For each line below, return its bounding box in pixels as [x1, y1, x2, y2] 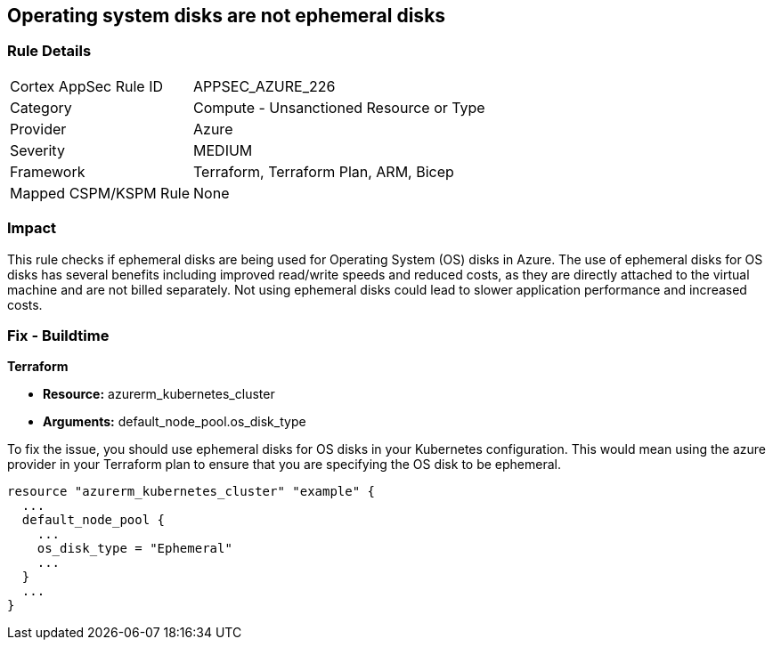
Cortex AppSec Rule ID [10, 77, 164, 95]
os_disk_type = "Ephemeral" [37, 541, 232, 556]
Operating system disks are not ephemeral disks [7, 4, 446, 27]
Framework [10, 162, 85, 181]
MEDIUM [193, 141, 253, 159]
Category [10, 98, 72, 117]
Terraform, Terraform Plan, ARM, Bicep [193, 162, 454, 181]
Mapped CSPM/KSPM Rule [10, 183, 191, 202]
